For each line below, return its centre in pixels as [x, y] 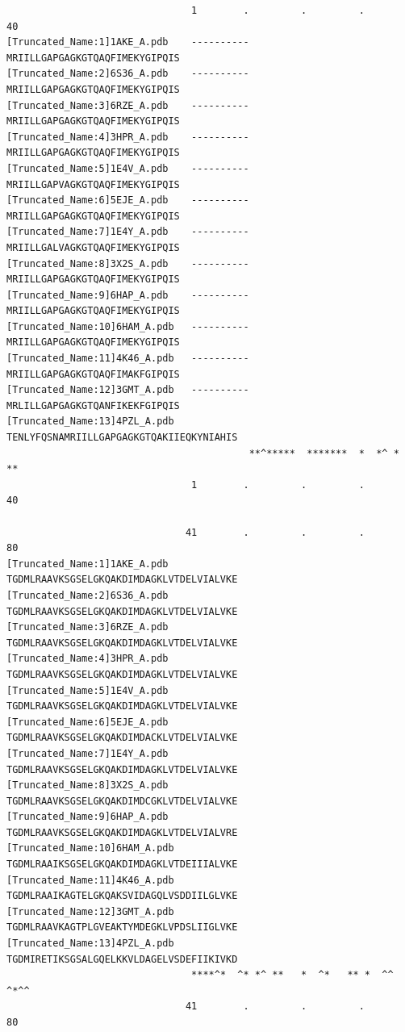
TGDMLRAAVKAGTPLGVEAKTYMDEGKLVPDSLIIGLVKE [122, 928]
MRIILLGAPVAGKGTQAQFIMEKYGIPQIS [93, 184]
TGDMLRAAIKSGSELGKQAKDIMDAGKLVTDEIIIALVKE [122, 865]
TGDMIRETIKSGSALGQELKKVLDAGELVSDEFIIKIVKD [122, 959]
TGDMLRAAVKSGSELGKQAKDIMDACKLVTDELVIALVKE [122, 738]
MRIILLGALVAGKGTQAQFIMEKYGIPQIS [93, 247]
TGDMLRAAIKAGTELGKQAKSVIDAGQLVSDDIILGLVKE [122, 896]
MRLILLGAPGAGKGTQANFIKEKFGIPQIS [93, 405]
